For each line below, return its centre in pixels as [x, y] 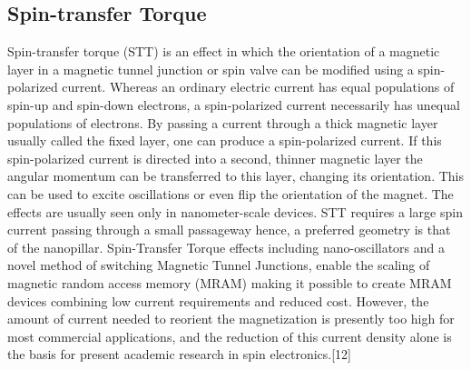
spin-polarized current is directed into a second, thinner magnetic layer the [215, 158]
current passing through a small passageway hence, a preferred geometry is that [229, 230]
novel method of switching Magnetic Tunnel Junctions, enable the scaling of [219, 265]
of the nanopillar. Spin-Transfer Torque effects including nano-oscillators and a [226, 247]
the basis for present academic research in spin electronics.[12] [180, 354]
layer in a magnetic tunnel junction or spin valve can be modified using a [211, 69]
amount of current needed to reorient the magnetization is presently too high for [231, 319]
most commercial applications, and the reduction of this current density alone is [230, 336]
